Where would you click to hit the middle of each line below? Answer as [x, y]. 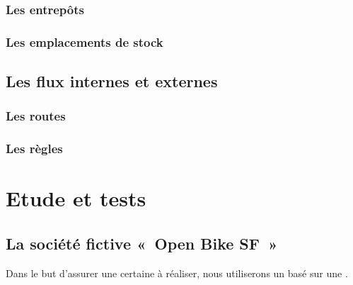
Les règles [34, 149]
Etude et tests [76, 198]
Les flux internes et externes [112, 81]
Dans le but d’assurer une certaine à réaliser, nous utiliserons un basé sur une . [177, 273]
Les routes [36, 116]
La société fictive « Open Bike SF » [142, 243]
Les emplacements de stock [85, 41]
